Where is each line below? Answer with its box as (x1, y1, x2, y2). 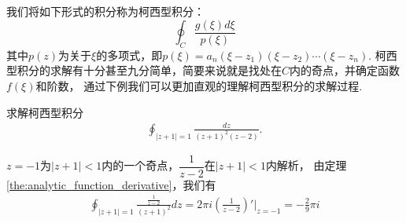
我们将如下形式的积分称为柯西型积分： (6, 3, 205, 19)
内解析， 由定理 (265, 157, 347, 174)
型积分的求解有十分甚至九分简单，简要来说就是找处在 (6, 62, 282, 79)
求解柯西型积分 (6, 104, 83, 120)
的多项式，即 (96, 46, 163, 63)
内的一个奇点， (101, 157, 179, 174)
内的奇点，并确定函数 (290, 62, 400, 79)
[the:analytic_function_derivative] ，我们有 (6, 176, 216, 192)
